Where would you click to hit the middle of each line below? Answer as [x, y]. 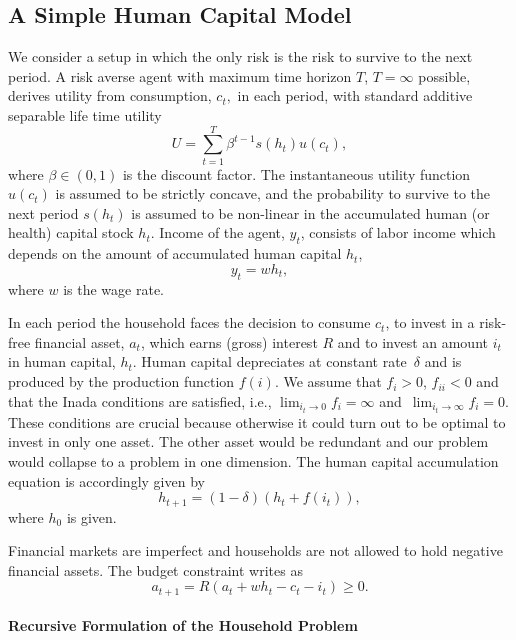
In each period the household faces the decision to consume [189, 322]
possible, [444, 75]
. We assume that [328, 381]
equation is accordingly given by [106, 480]
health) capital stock [71, 232]
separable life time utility [85, 114]
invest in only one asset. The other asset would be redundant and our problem [248, 441]
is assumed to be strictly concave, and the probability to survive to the [273, 193]
